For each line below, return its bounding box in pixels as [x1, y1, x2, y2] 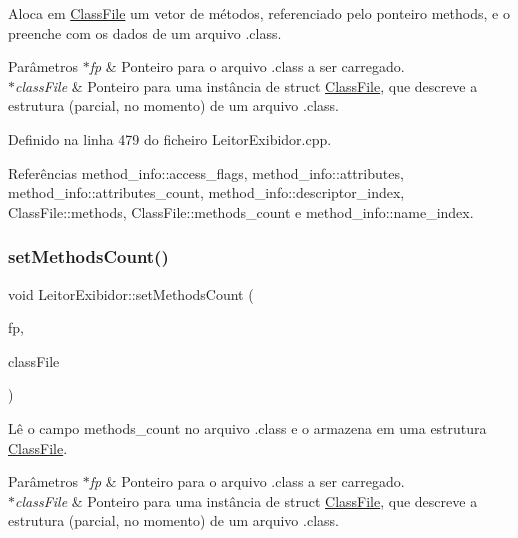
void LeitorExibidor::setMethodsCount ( [8, 283, 254, 304]
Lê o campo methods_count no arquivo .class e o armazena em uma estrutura [8, 417, 487, 438]
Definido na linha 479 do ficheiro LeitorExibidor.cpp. [8, 128, 332, 149]
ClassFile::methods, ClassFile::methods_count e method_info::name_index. [8, 201, 474, 222]
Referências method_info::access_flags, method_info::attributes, [8, 162, 404, 183]
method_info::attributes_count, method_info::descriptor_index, [8, 182, 405, 203]
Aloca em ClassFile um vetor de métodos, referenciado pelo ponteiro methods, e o [8, 3, 510, 23]
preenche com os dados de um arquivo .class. [8, 22, 282, 43]
